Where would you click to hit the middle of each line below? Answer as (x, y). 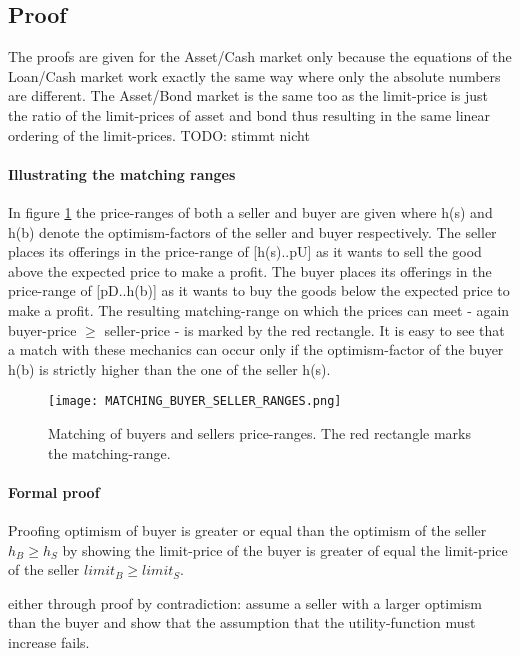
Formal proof (54, 491)
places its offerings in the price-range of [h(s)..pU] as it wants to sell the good (245, 251)
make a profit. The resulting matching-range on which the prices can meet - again (259, 309)
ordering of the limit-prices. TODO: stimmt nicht (159, 134)
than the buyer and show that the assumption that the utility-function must (242, 622)
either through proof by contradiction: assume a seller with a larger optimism (245, 602)
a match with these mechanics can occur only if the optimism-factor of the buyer (256, 349)
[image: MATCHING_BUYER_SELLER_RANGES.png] (195, 401)
